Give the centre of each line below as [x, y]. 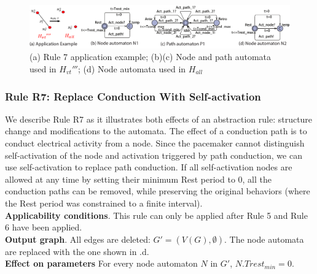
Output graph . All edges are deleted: [78, 239]
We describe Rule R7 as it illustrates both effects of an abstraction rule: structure [159, 119]
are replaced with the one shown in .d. [77, 251]
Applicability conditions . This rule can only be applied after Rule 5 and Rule [156, 215]
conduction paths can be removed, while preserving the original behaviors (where [158, 191]
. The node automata [264, 239]
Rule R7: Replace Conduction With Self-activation [133, 96]
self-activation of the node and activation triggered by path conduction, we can [154, 155]
